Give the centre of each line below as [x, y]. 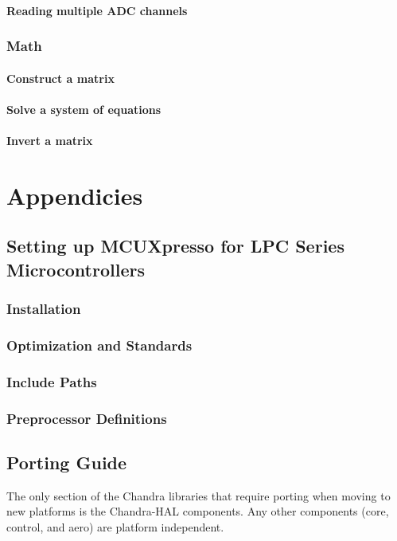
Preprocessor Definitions [87, 418]
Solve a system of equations [84, 109]
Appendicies [75, 195]
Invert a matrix [50, 140]
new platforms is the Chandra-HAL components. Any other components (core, [198, 511]
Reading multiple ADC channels [97, 10]
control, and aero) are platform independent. [115, 526]
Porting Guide [67, 462]
